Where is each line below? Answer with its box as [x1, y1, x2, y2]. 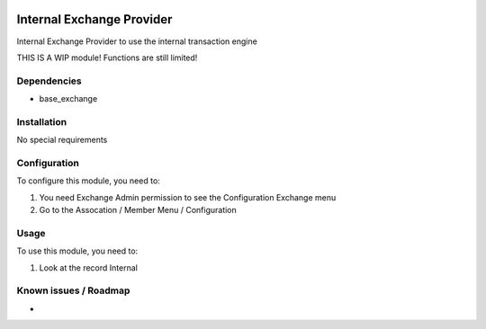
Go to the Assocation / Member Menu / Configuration [39, 205, 238, 216]
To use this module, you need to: [16, 245, 139, 256]
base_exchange [39, 93, 98, 104]
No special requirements [16, 135, 108, 146]
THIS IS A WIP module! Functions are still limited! [16, 52, 198, 63]
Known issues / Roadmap [16, 284, 130, 297]
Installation [16, 115, 67, 128]
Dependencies [16, 75, 83, 87]
